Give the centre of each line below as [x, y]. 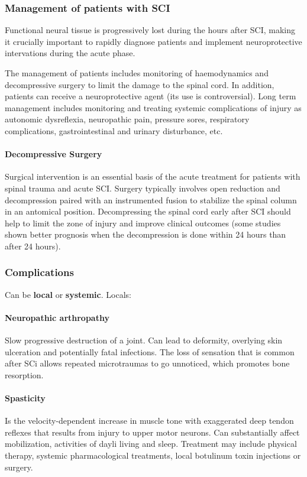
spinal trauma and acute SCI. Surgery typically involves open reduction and [143, 188]
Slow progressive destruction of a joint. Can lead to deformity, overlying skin [144, 340]
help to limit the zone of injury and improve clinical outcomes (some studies [143, 223]
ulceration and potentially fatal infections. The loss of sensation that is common [150, 351]
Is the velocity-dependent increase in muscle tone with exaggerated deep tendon [149, 421]
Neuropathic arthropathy [57, 317]
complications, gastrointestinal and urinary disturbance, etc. [114, 130]
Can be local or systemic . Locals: [68, 294]
